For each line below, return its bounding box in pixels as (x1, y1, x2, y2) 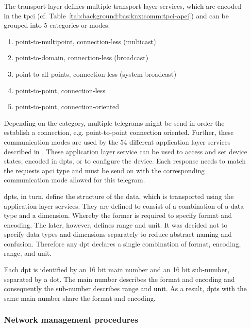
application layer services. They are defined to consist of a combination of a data (4, 200, 244, 211)
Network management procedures (4, 313, 138, 326)
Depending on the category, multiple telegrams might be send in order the (4, 117, 225, 128)
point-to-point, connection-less (15, 85, 106, 95)
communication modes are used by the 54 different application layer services (4, 136, 231, 147)
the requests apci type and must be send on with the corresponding (4, 165, 205, 175)
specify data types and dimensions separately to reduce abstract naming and (4, 229, 232, 239)
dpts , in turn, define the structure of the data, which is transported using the (4, 191, 234, 201)
